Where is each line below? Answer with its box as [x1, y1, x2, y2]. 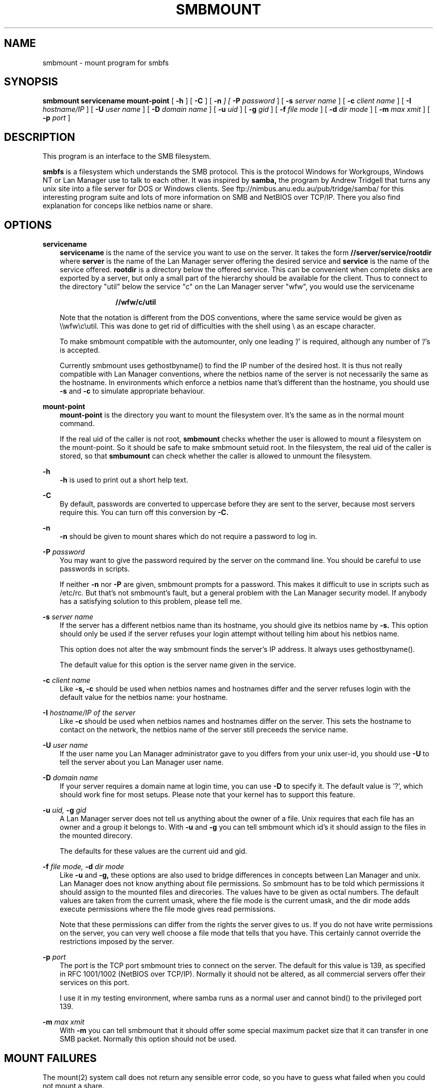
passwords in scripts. [59, 564, 130, 573]
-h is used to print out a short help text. [59, 476, 189, 485]
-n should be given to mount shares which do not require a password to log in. [59, 532, 317, 541]
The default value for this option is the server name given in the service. [59, 660, 296, 669]
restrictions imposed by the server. [59, 937, 174, 946]
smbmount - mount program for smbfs [42, 58, 169, 67]
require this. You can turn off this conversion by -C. [59, 508, 229, 517]
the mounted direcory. [59, 831, 133, 840]
